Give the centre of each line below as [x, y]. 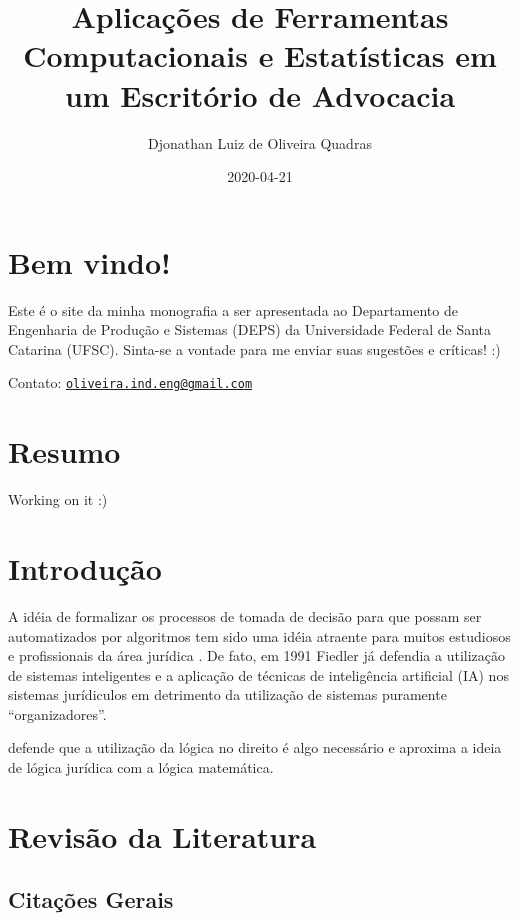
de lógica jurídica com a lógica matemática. [141, 767]
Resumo [64, 451]
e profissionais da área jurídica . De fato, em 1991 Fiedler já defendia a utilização [257, 655]
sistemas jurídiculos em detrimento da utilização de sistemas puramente [227, 694]
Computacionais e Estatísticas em [260, 55]
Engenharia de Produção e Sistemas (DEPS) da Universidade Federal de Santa [250, 329]
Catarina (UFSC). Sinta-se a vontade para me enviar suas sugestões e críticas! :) [254, 348]
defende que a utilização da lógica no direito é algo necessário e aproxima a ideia [255, 747]
